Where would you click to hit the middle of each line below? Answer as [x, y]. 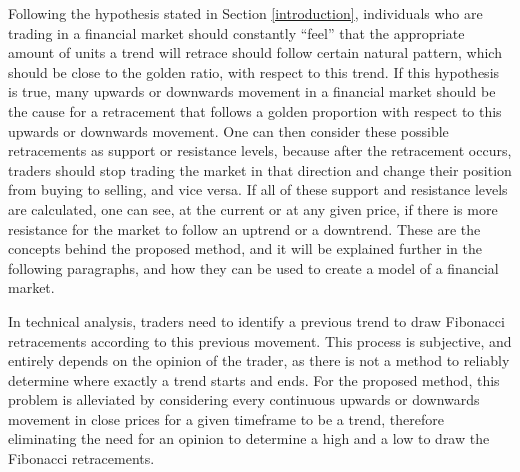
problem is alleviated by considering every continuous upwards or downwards [244, 399]
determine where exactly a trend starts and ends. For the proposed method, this [254, 379]
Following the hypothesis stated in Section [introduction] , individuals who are [245, 13]
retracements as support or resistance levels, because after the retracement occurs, [260, 150]
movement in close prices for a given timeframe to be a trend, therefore [226, 418]
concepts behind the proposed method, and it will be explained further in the [245, 248]
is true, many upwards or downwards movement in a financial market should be [252, 91]
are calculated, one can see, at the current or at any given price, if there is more [253, 208]
